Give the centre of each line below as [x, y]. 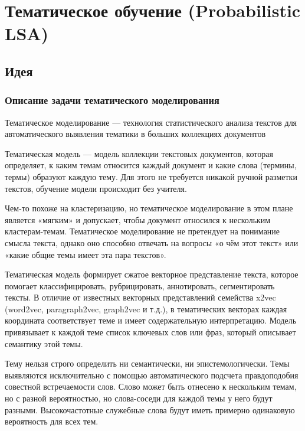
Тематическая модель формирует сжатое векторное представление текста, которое [152, 274]
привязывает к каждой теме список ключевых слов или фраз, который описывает [150, 332]
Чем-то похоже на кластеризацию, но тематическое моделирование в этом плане [149, 208]
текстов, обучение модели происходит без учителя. [96, 188]
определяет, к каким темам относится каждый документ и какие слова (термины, [151, 165]
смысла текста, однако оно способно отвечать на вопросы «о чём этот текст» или [152, 242]
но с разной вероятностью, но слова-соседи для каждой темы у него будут [139, 398]
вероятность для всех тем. [52, 421]
